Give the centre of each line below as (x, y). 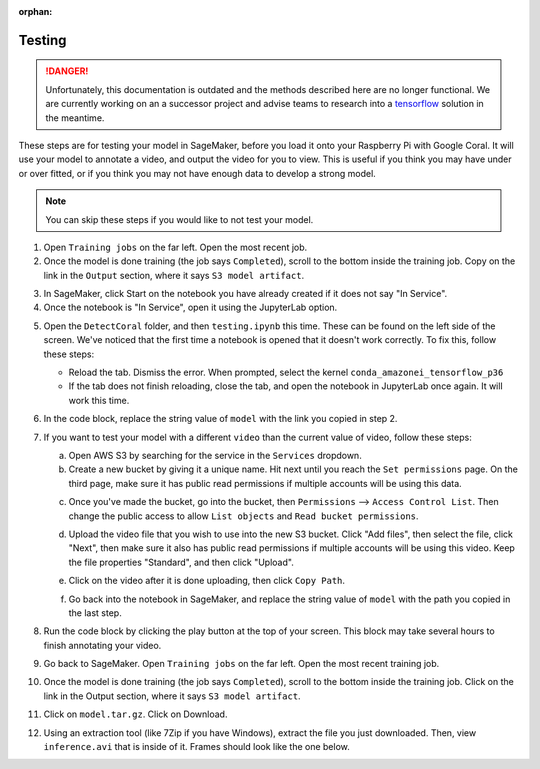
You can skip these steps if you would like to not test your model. (179, 219)
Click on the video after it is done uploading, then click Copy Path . (206, 581)
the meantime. (75, 117)
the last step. (95, 612)
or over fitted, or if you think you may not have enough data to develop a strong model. (197, 173)
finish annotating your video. (102, 645)
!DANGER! (67, 71)
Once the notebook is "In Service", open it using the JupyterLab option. (190, 307)
